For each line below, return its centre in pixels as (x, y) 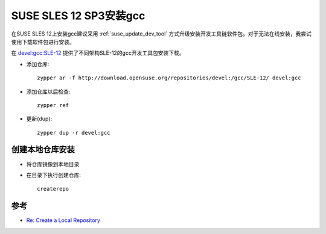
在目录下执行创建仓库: (54, 175)
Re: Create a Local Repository (63, 220)
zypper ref (53, 105)
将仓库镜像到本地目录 (53, 164)
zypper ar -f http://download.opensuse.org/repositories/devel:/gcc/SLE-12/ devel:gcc (169, 78)
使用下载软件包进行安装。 (43, 42)
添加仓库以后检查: (48, 91)
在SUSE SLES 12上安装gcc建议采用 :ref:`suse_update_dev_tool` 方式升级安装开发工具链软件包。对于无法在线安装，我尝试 (161, 34)
